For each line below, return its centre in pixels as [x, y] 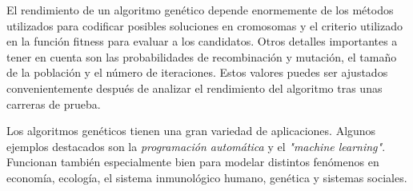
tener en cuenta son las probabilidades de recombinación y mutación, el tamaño [202, 56]
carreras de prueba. [54, 103]
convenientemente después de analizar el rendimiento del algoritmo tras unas [194, 88]
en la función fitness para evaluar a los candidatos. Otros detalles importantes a [202, 41]
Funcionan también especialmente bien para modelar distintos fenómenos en [193, 162]
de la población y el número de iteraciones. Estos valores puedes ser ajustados [197, 72]
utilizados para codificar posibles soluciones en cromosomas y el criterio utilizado [204, 25]
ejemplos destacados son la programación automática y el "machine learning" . [196, 146]
